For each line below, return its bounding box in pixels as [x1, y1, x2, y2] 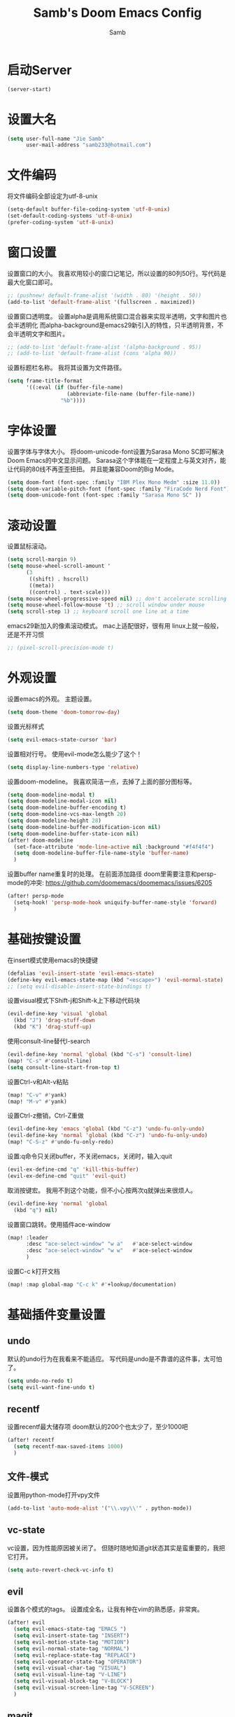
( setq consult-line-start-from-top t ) [7, 1064, 120, 1071]
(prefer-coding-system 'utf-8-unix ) [7, 218, 114, 225]
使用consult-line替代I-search [7, 1037, 90, 1045]
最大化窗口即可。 [7, 278, 57, 286]
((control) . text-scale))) [29, 588, 111, 596]
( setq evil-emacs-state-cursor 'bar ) [7, 736, 117, 743]
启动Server [7, 62, 72, 78]
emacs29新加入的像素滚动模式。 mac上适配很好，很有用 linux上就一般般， [7, 622, 222, 630]
